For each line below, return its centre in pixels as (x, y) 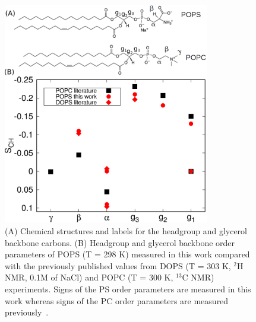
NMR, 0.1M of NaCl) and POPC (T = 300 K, (89, 277)
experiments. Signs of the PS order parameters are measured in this (128, 288)
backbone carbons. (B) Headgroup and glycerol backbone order (120, 242)
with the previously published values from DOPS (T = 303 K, (118, 265)
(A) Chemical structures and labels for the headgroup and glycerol (126, 231)
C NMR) (198, 277)
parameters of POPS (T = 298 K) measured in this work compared (127, 254)
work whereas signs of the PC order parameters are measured (117, 300)
